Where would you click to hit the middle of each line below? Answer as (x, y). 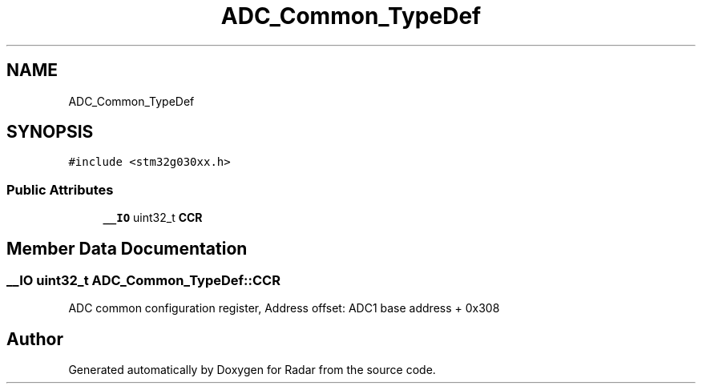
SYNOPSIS (50, 132)
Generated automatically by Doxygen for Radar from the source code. (252, 370)
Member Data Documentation (127, 248)
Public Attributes (60, 189)
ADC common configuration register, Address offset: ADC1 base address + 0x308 (284, 308)
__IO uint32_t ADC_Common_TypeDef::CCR (143, 281)
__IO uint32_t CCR (153, 218)
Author (35, 339)
